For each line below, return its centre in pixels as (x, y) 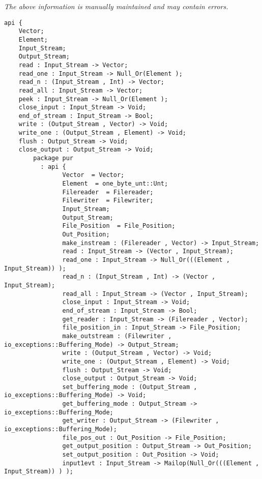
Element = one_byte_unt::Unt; (115, 184)
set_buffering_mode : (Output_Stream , (130, 387)
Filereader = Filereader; (108, 192)
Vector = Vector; (93, 175)
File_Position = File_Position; (119, 226)
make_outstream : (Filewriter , (117, 336)
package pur (53, 158)
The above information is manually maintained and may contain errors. (116, 6)
